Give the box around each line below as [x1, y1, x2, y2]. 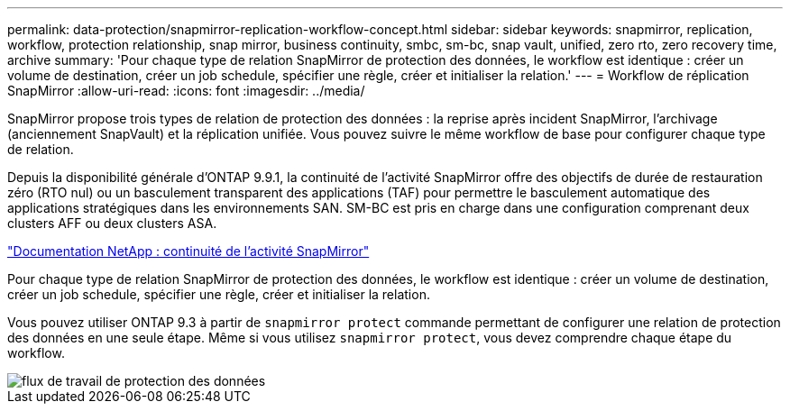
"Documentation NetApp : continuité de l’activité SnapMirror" [7, 243, 370, 259]
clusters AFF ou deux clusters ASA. [7, 215, 217, 231]
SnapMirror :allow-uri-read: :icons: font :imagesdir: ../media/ [7, 83, 365, 98]
